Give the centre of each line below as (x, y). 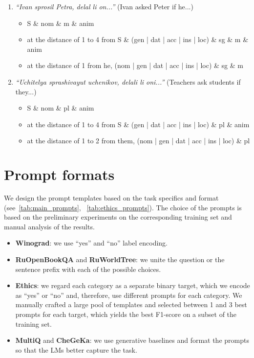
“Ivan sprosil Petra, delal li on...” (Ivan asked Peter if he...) (104, 6)
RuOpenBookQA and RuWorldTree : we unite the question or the (120, 259)
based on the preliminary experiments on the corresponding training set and (118, 217)
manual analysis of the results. (49, 226)
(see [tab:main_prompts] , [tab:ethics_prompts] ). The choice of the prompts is (123, 207)
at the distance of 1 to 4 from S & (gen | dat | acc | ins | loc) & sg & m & (138, 39)
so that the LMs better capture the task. (76, 349)
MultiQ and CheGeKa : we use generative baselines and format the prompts (132, 340)
